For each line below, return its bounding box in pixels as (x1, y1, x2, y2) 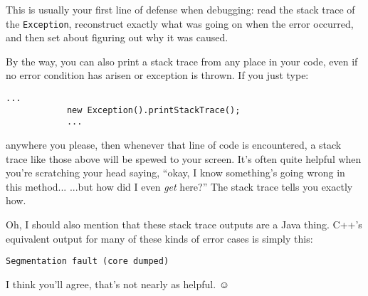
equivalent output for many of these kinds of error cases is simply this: (6, 231, 313, 245)
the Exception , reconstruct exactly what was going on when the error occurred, (6, 16, 354, 31)
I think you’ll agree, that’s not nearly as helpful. (6, 276, 216, 291)
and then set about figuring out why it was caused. (6, 30, 228, 45)
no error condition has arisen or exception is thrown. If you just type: (6, 68, 309, 83)
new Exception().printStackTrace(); (66, 105, 241, 115)
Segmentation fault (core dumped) (6, 256, 169, 267)
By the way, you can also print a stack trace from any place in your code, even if (6, 53, 358, 68)
